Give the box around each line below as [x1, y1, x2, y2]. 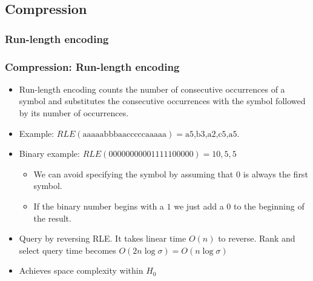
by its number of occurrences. [19, 107, 129, 119]
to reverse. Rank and [218, 232, 295, 245]
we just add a [174, 200, 224, 212]
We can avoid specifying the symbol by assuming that [33, 167, 234, 180]
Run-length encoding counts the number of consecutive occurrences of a [19, 82, 285, 95]
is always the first [243, 167, 308, 180]
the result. [33, 211, 71, 224]
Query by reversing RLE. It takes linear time [19, 232, 186, 245]
